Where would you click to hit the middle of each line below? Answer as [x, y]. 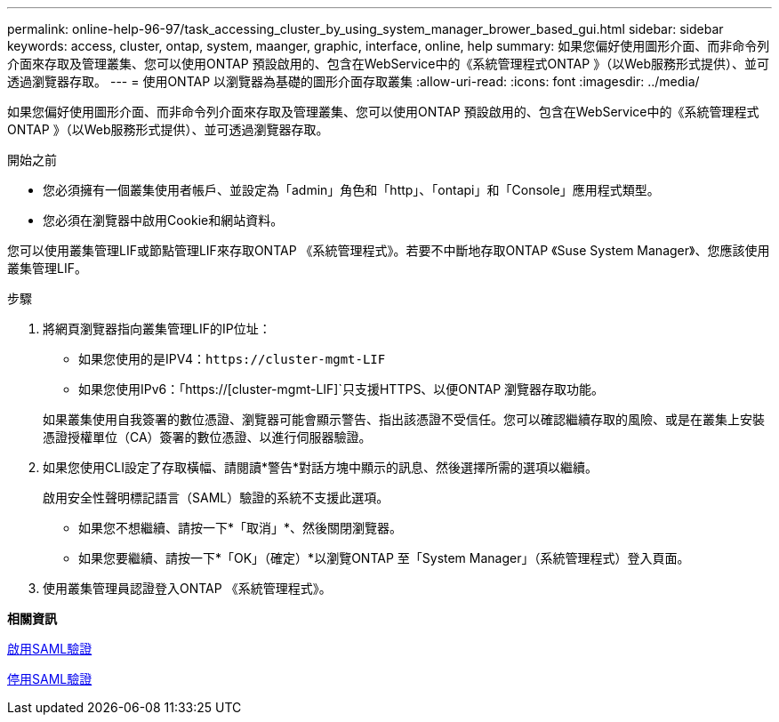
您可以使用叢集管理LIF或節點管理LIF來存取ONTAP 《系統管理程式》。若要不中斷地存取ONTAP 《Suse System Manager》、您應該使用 [389, 250]
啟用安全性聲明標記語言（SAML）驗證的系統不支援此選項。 [216, 497]
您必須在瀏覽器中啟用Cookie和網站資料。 [163, 220]
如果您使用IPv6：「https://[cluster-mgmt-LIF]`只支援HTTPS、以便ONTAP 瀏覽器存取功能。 [341, 389]
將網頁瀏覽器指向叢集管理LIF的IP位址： [157, 329]
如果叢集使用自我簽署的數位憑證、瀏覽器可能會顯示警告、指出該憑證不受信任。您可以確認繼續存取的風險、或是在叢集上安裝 [404, 419]
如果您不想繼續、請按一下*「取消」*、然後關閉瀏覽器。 [241, 528]
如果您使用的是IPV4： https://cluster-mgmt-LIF [232, 359]
